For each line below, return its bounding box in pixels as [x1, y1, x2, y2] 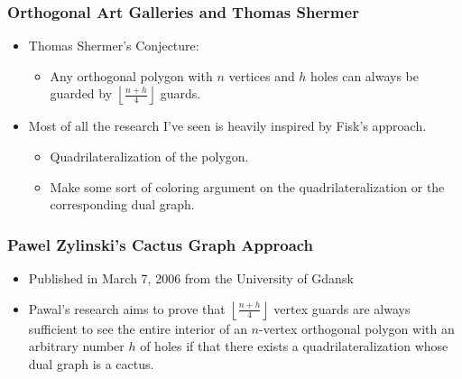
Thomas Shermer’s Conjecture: [28, 36, 199, 55]
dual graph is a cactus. [28, 354, 154, 373]
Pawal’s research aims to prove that [28, 299, 226, 318]
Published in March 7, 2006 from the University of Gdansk [28, 269, 354, 287]
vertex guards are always [273, 299, 411, 318]
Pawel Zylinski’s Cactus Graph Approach [7, 233, 314, 255]
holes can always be [310, 66, 420, 85]
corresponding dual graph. [50, 195, 195, 214]
